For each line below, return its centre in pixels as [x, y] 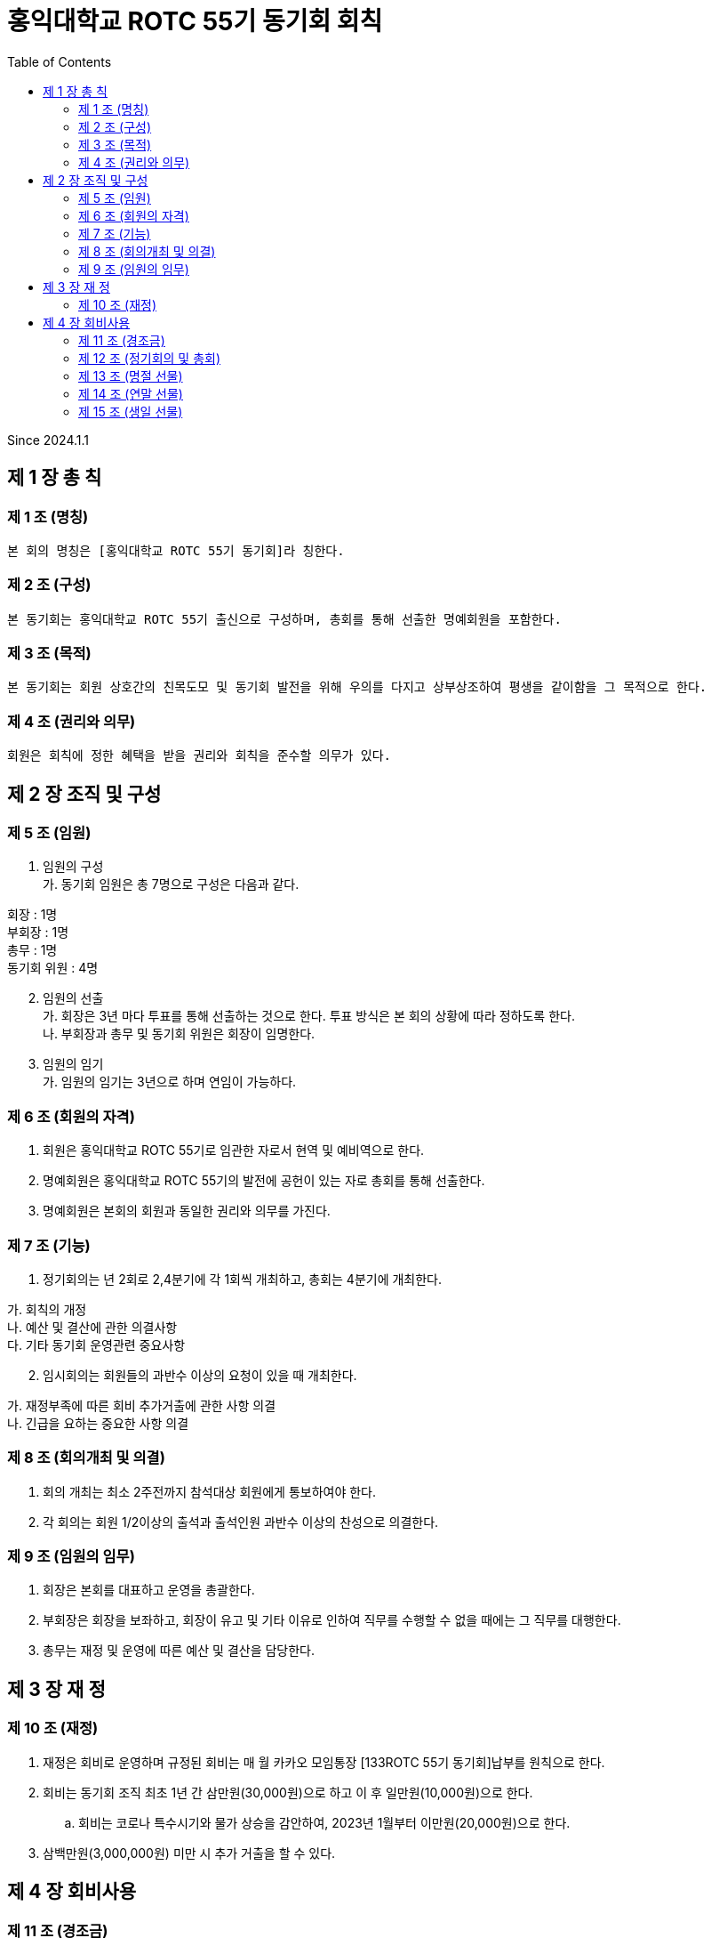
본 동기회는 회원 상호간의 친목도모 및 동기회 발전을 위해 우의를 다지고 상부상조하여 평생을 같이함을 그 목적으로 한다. [357, 687]
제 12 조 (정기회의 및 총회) [150, 358]
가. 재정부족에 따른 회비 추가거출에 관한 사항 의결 [142, 1405]
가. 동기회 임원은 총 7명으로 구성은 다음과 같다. [171, 884]
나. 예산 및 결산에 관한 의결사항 [92, 1327]
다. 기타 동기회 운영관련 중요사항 [96, 1344]
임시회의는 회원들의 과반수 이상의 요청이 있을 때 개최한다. [200, 1375]
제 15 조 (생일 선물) [131, 411]
